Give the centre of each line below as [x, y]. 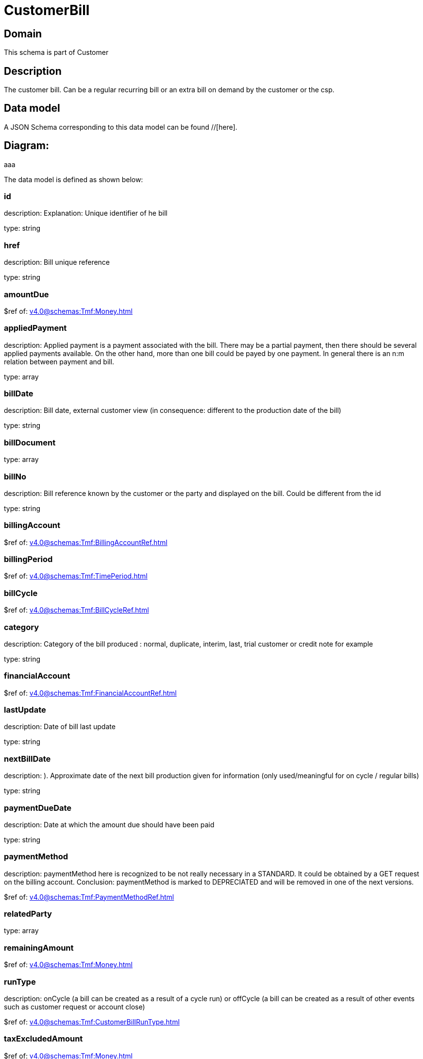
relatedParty [28, 914]
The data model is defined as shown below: [74, 179]
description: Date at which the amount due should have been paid [109, 824]
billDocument [30, 442]
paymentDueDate [38, 808]
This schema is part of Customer [56, 52]
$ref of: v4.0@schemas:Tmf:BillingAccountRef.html [86, 542]
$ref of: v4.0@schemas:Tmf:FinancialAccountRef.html [90, 693]
